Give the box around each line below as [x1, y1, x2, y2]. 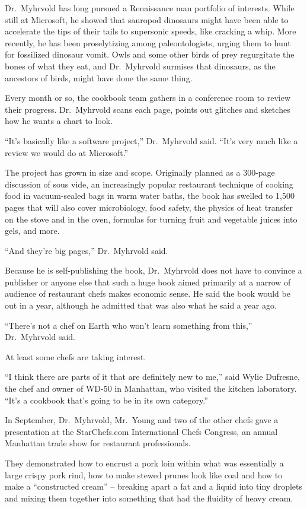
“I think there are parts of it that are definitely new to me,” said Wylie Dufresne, [5, 370, 300, 383]
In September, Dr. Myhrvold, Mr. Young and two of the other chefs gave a [5, 414, 279, 426]
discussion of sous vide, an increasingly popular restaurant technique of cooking [5, 177, 293, 190]
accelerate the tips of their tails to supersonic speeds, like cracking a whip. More [5, 25, 296, 37]
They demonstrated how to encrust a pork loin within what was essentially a [5, 457, 284, 469]
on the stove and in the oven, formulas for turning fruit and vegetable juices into [5, 212, 298, 225]
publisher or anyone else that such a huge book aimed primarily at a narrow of [5, 275, 291, 288]
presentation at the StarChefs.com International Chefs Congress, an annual [5, 425, 278, 437]
